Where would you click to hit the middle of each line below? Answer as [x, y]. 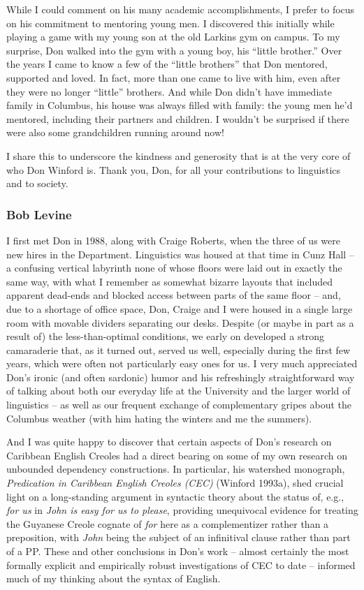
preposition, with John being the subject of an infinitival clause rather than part [179, 537]
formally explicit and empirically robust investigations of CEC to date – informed [181, 565]
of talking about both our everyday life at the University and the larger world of [179, 391]
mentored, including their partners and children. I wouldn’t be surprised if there [178, 118]
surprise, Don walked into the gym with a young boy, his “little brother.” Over [174, 50]
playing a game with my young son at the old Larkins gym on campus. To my [173, 37]
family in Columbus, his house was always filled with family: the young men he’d [180, 105]
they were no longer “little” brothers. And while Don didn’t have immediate [169, 91]
